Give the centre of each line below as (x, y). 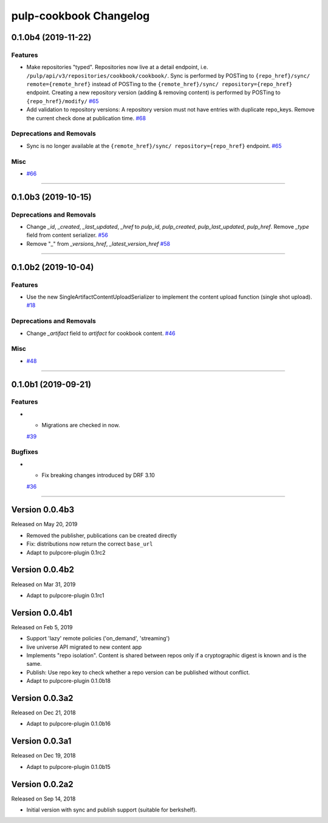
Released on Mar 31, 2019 (43, 584)
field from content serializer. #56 (67, 235)
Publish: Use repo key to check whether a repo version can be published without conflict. (138, 672)
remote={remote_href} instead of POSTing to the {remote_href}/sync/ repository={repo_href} (159, 84)
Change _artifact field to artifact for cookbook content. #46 (101, 333)
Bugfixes (25, 452)
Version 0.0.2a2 (42, 784)
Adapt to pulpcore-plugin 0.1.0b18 (69, 681)
